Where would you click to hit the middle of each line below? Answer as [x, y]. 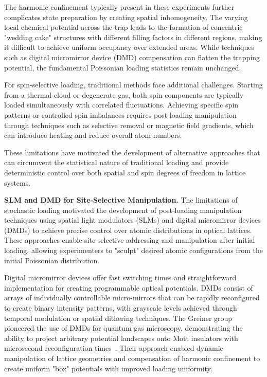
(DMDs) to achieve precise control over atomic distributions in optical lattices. [128, 230]
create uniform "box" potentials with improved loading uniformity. [108, 368]
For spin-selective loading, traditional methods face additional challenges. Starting [133, 85]
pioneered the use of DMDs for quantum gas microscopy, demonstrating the [123, 328]
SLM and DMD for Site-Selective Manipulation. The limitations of [121, 200]
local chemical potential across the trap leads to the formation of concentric [123, 27]
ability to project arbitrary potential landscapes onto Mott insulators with [121, 338]
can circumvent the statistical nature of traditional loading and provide [117, 162]
